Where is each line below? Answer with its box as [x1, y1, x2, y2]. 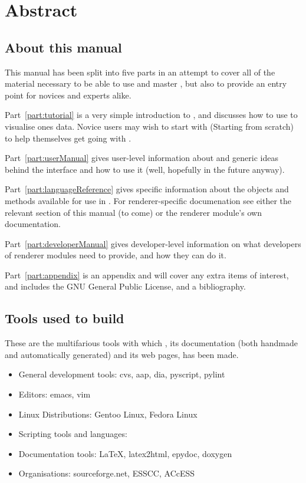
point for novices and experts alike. [5, 88, 131, 101]
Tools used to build [5, 309, 124, 327]
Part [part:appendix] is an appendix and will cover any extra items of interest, [5, 268, 289, 281]
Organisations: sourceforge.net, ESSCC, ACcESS [18, 467, 195, 479]
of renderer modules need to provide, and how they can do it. [5, 249, 226, 261]
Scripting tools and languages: [18, 428, 127, 440]
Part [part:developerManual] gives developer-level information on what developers [5, 237, 301, 249]
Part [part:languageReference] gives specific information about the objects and [5, 183, 289, 195]
